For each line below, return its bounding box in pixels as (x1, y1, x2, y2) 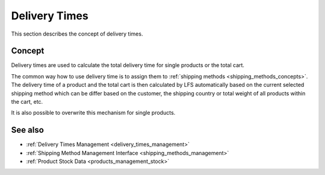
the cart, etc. (11, 98, 43, 106)
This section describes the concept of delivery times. (11, 30, 143, 37)
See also (11, 125, 45, 135)
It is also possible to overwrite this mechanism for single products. (11, 109, 176, 116)
